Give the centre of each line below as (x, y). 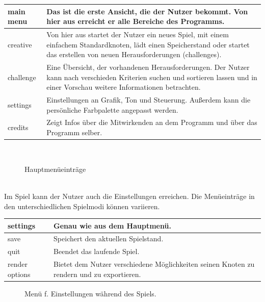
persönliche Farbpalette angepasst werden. (112, 109)
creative (20, 44)
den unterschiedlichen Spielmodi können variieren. (82, 206)
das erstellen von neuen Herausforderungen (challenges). (134, 54)
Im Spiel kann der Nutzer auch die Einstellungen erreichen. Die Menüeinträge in (129, 196)
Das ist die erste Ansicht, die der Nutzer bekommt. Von (147, 11)
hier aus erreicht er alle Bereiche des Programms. (136, 21)
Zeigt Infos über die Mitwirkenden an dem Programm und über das (152, 122)
